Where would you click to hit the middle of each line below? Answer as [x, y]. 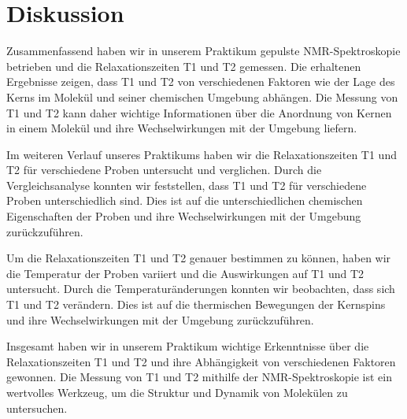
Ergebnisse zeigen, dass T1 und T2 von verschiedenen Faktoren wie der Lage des [201, 82]
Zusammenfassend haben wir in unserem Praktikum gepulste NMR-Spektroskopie [203, 51]
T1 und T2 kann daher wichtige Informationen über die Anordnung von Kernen [199, 112]
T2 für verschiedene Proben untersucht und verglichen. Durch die [164, 170]
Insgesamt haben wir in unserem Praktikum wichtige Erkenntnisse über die [188, 346]
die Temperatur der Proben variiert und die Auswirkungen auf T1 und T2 [185, 273]
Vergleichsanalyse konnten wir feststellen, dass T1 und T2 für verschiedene [187, 185]
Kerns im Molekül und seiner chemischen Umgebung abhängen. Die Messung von [202, 96]
